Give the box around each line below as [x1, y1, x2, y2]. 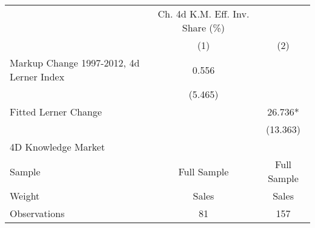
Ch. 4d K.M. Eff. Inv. [157, 7, 250, 21]
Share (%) [182, 21, 225, 34]
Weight [10, 189, 40, 203]
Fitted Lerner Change [10, 105, 102, 119]
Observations [10, 206, 65, 220]
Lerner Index [10, 70, 65, 83]
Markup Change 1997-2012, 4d [10, 56, 140, 70]
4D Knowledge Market [10, 140, 105, 154]
